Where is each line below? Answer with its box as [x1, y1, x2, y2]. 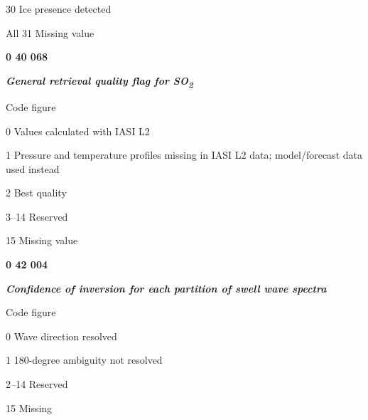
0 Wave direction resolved [6, 328, 117, 343]
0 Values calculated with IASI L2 [6, 123, 150, 138]
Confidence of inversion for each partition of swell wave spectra [6, 280, 327, 295]
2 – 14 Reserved [6, 377, 68, 392]
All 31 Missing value [6, 25, 94, 40]
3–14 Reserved [6, 209, 68, 224]
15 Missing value [6, 233, 78, 248]
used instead [6, 161, 60, 176]
